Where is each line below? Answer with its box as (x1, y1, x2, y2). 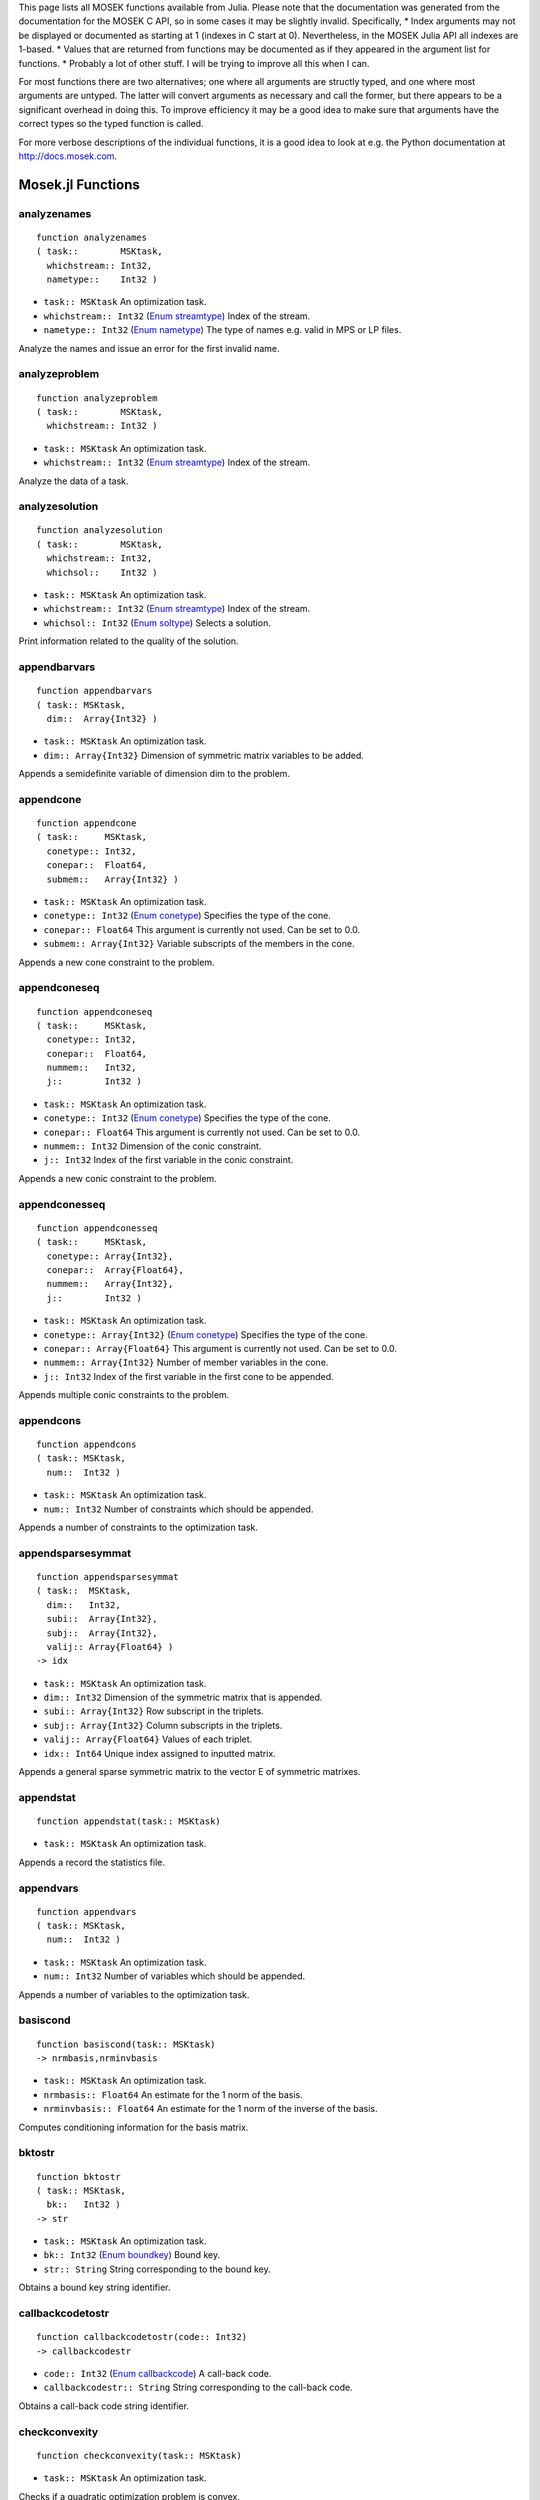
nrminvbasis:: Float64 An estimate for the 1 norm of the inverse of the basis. (43, 2103, 379, 2115)
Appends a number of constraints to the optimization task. (18, 1521, 259, 1533)
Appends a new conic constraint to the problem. (18, 1172, 217, 1184)
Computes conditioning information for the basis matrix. (18, 2121, 249, 2133)
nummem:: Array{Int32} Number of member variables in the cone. (43, 1356, 329, 1369)
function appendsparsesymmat (36, 1571, 179, 1582)
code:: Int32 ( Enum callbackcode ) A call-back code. (43, 2367, 272, 2379)
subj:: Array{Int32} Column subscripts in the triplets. (43, 1719, 283, 1731)
